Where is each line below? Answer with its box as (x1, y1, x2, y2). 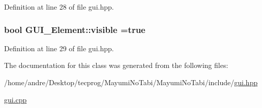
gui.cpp (4, 94, 27, 104)
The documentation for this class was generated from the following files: (4, 60, 228, 70)
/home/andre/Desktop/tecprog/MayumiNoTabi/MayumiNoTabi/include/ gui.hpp (4, 77, 258, 87)
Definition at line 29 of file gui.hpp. (4, 43, 114, 53)
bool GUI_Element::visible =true (4, 23, 145, 35)
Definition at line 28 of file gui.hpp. (4, 2, 114, 12)
